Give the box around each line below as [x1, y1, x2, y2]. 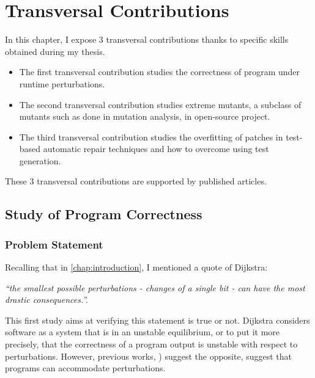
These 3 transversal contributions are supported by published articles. [5, 175, 267, 187]
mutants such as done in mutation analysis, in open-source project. [19, 110, 270, 123]
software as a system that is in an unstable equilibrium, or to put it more [5, 325, 280, 338]
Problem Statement [5, 236, 103, 252]
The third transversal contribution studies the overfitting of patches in [19, 130, 283, 143]
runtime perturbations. [19, 77, 105, 90]
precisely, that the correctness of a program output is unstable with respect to [5, 338, 298, 351]
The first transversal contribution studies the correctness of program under [19, 65, 300, 78]
